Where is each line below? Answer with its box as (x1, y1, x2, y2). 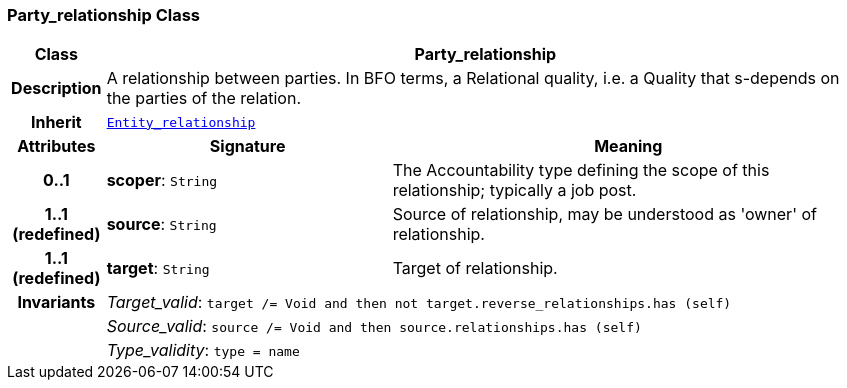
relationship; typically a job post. (392, 180, 637, 201)
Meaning (594, 136, 663, 157)
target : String (106, 258, 210, 279)
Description (11, 78, 102, 99)
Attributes (17, 136, 96, 157)
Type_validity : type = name (106, 340, 300, 361)
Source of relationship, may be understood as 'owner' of (392, 204, 817, 225)
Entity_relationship (106, 114, 256, 130)
